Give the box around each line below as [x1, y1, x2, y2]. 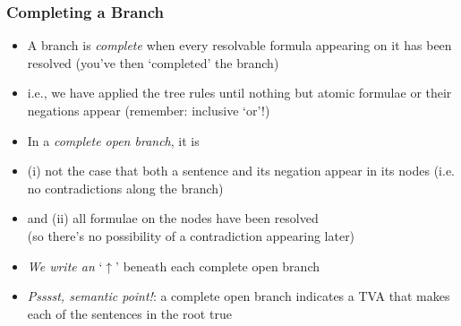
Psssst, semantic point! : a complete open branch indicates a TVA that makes [27, 287, 450, 305]
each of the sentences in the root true [27, 304, 232, 322]
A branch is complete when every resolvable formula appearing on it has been [27, 36, 452, 55]
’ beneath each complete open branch [115, 256, 320, 275]
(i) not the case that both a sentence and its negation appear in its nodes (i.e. [27, 161, 455, 180]
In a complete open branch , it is [27, 131, 200, 150]
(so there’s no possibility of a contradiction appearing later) [27, 226, 355, 244]
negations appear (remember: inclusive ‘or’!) [27, 101, 270, 119]
